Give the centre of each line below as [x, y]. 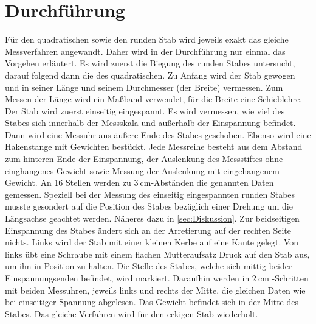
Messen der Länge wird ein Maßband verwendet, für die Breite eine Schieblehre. [154, 99]
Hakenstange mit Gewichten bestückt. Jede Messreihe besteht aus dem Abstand [154, 146]
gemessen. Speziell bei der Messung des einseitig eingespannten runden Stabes [150, 194]
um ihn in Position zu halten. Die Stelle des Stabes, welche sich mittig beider [149, 266]
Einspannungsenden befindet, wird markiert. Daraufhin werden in [127, 278]
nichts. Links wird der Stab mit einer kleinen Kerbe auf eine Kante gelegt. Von [152, 242]
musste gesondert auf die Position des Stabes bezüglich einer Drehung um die [149, 206]
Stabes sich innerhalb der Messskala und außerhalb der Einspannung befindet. [150, 123]
